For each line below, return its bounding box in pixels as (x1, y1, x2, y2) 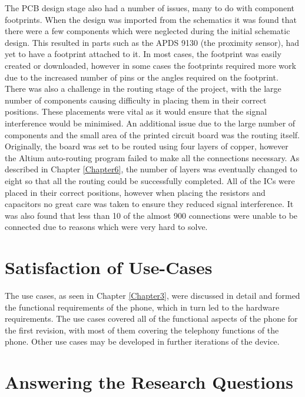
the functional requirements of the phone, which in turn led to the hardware (5, 301, 280, 313)
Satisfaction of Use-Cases (5, 255, 213, 279)
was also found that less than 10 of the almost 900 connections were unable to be (5, 209, 298, 221)
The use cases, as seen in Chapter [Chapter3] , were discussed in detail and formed (5, 289, 300, 301)
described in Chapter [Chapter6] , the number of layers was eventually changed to (5, 163, 297, 175)
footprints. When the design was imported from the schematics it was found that (5, 13, 297, 25)
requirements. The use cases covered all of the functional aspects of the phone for (5, 312, 298, 325)
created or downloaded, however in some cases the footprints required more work (5, 59, 296, 71)
